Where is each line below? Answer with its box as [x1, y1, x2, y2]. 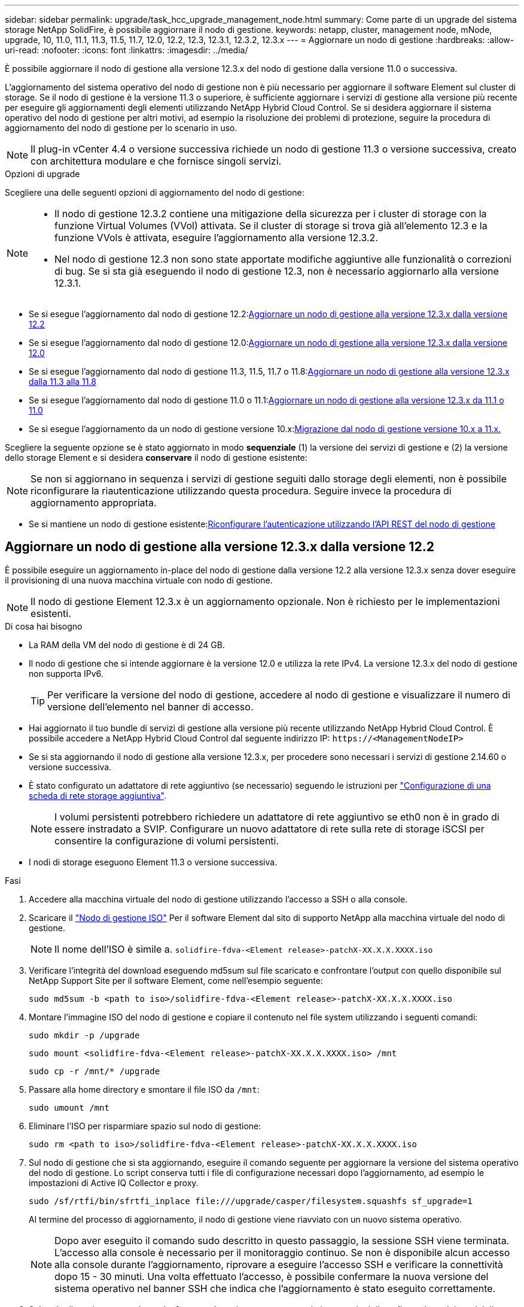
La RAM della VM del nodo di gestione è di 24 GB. [29, 639, 225, 650]
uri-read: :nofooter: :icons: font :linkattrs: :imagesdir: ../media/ [5, 45, 248, 55]
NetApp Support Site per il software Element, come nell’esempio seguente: [29, 975, 323, 986]
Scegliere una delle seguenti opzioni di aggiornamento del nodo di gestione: [5, 187, 304, 197]
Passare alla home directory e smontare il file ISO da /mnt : [29, 1084, 260, 1095]
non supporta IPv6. [29, 668, 103, 679]
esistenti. [31, 607, 71, 619]
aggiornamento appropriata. [31, 497, 157, 509]
